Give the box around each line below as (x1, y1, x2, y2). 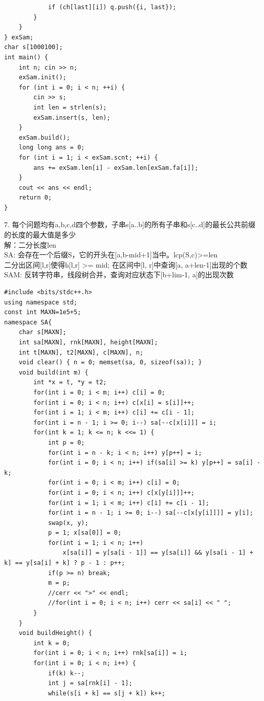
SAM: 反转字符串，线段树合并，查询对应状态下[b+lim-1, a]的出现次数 (4, 269, 234, 280)
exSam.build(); (18, 134, 70, 141)
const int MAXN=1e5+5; (4, 309, 81, 316)
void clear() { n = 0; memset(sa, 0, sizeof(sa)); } (18, 359, 202, 366)
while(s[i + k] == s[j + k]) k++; (48, 689, 165, 697)
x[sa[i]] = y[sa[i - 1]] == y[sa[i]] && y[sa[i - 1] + (62, 549, 253, 557)
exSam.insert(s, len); (33, 114, 111, 121)
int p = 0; (48, 439, 85, 446)
